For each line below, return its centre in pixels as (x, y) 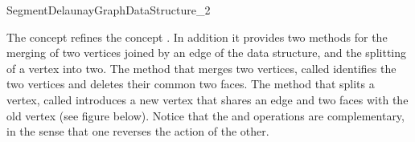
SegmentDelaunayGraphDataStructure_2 (109, 10)
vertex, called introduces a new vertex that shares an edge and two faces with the (207, 99)
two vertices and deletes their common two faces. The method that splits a (191, 84)
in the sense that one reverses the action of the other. (138, 131)
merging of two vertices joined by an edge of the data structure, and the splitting (206, 53)
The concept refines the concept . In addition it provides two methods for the (197, 37)
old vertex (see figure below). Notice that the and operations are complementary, (205, 115)
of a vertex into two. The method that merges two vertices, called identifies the (201, 68)
